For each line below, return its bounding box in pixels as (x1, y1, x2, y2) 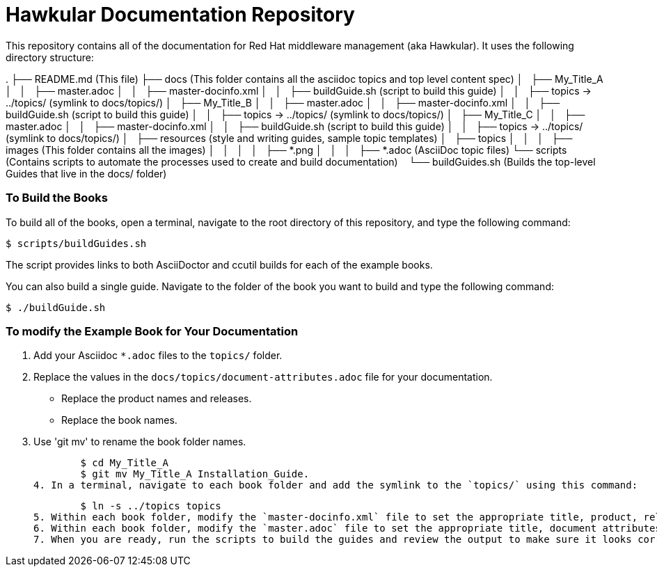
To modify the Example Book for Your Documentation (6, 324, 299, 338)
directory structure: (6, 51, 94, 63)
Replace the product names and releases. (61, 392, 252, 405)
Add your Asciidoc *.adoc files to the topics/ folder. (33, 349, 283, 362)
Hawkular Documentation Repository (6, 3, 355, 26)
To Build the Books (6, 191, 108, 205)
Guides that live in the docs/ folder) (6, 167, 167, 180)
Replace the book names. (61, 414, 177, 427)
